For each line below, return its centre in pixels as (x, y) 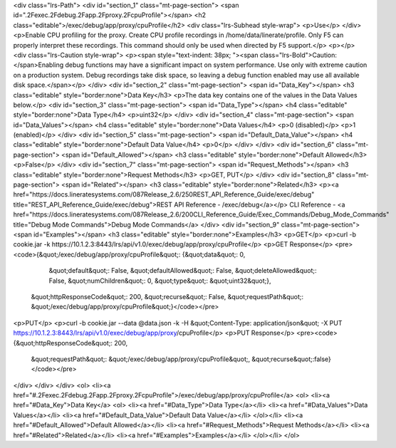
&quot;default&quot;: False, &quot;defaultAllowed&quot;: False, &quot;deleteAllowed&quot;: (183, 271)
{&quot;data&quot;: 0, (214, 254)
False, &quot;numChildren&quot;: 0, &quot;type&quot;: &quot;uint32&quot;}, (160, 281)
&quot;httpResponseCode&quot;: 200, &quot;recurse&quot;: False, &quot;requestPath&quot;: (167, 296)
